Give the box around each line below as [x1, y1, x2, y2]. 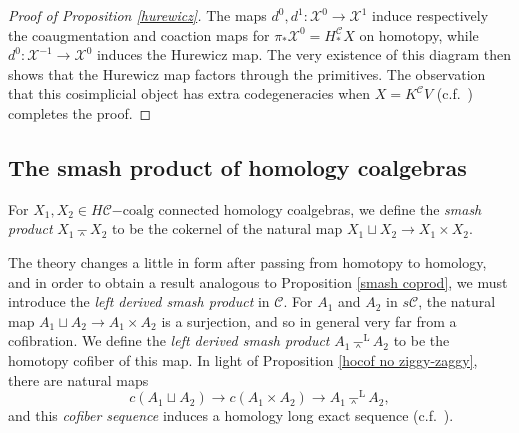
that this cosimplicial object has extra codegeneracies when [8, 83, 371, 104]
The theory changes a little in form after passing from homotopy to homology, [8, 251, 487, 272]
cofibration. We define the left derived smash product [8, 330, 330, 351]
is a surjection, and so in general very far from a [161, 310, 457, 331]
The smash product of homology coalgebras [8, 151, 467, 182]
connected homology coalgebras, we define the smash [158, 198, 482, 219]
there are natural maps [8, 369, 149, 390]
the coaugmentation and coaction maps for [8, 24, 270, 45]
